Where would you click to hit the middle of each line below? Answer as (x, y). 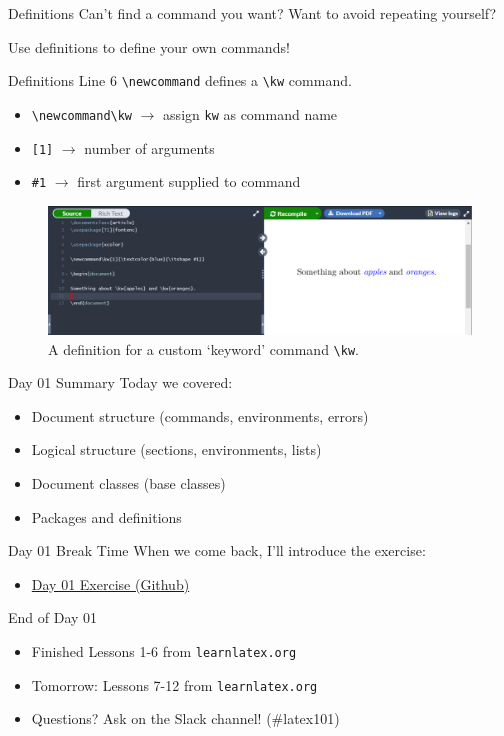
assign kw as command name (250, 113)
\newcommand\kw (82, 115)
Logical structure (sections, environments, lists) (176, 449)
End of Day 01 (53, 617)
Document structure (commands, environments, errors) (200, 415)
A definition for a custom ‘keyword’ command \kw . (203, 348)
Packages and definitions (106, 516)
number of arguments (149, 147)
